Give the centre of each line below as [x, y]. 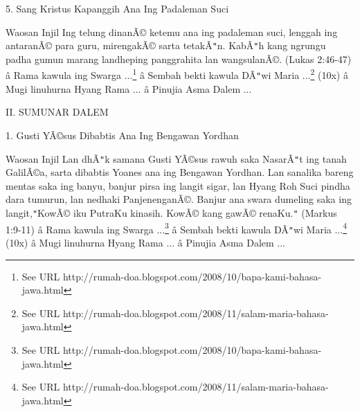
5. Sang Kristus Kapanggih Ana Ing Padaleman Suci [117, 8]
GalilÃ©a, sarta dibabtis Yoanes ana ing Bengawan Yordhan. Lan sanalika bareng [180, 172]
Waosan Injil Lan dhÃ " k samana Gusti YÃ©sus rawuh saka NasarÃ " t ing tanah [176, 158]
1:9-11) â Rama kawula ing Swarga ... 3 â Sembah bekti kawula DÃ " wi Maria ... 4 [176, 228]
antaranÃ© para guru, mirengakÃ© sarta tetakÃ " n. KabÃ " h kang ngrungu [166, 45]
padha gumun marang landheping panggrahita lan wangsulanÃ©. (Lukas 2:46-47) [179, 59]
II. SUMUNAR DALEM [57, 112]
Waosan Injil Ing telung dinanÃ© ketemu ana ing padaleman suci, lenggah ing [172, 32]
